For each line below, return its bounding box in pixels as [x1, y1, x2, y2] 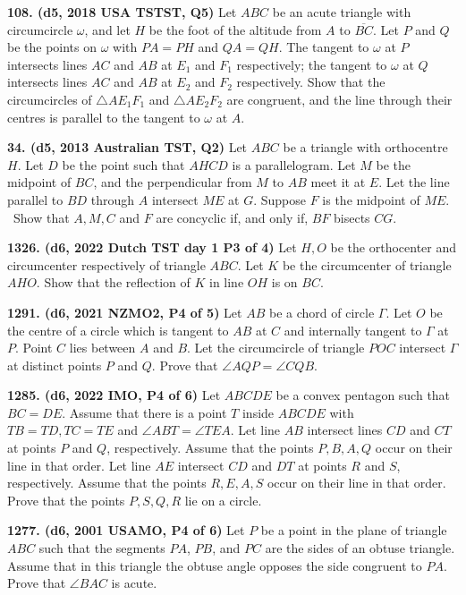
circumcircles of [7, 89, 92, 108]
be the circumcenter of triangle [282, 255, 452, 274]
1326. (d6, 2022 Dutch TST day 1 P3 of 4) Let [7, 238, 297, 257]
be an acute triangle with [272, 3, 411, 21]
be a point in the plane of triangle [260, 521, 447, 540]
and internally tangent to [284, 320, 422, 339]
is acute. [111, 574, 157, 592]
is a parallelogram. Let [232, 155, 356, 174]
